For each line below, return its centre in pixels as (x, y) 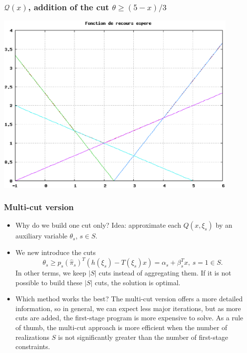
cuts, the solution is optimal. (138, 282)
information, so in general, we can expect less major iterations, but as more (128, 308)
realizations (32, 337)
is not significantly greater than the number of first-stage (143, 337)
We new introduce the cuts (56, 252)
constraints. (33, 346)
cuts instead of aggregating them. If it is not (165, 273)
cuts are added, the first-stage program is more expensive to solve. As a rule (129, 318)
